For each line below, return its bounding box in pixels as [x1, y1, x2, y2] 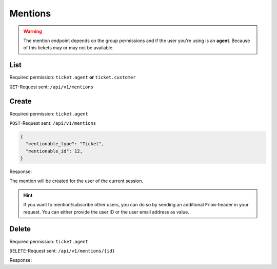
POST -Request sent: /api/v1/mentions [9, 120, 96, 126]
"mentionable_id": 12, [26, 148, 83, 154]
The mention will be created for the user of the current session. [9, 178, 144, 184]
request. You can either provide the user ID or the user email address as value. [23, 208, 189, 215]
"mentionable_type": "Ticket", [26, 141, 105, 147]
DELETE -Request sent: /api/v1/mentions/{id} [9, 247, 115, 254]
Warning [23, 28, 42, 34]
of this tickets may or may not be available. [23, 45, 114, 51]
